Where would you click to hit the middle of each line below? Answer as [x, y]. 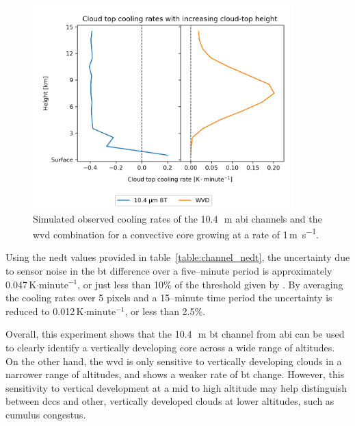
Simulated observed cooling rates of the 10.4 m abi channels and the [177, 218]
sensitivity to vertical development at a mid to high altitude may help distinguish [176, 387]
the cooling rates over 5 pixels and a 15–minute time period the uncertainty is [169, 298]
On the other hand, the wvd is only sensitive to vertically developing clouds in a [174, 361]
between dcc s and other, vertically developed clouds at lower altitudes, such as [170, 401]
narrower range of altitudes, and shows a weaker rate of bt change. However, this [175, 374]
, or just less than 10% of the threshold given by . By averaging [210, 284]
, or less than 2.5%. [165, 311]
